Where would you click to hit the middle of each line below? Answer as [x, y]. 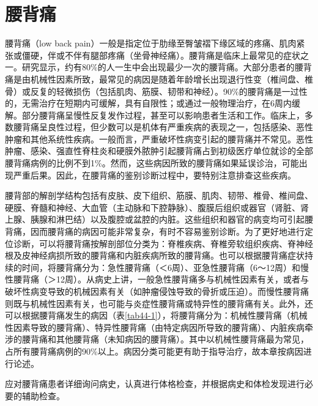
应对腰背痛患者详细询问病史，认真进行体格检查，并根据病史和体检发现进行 [155, 384]
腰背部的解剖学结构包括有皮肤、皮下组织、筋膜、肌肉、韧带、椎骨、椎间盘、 [159, 195]
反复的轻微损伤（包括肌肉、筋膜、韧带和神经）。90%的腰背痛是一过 [165, 91]
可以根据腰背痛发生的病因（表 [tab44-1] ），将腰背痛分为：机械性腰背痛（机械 [156, 315]
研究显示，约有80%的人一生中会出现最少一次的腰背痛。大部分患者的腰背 [167, 67]
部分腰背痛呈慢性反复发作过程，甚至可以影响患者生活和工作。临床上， [163, 115]
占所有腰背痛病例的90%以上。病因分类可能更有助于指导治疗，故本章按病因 [154, 351]
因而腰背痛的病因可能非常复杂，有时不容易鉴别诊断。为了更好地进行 [167, 231]
